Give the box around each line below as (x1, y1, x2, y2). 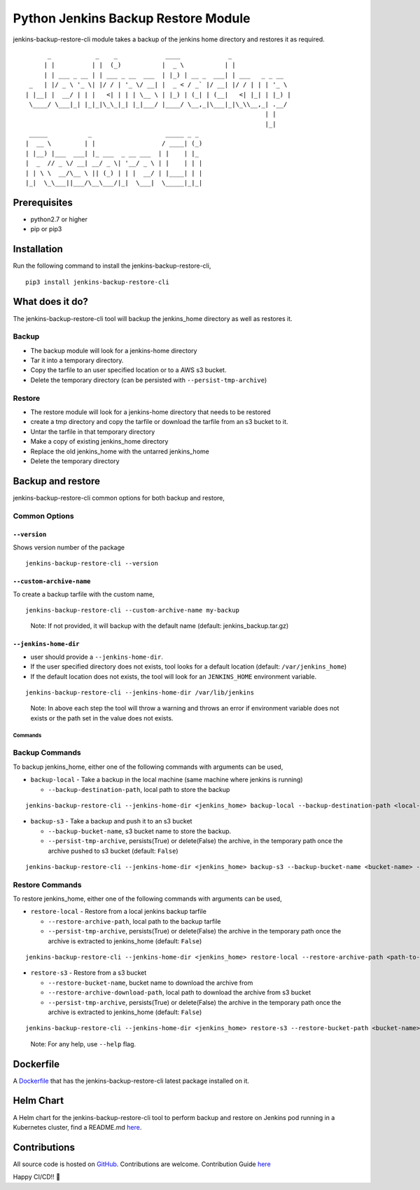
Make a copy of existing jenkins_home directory (30, 437, 169, 446)
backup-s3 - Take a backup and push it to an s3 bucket (30, 817, 192, 826)
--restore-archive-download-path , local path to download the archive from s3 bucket (48, 988, 311, 997)
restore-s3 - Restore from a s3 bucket (30, 969, 147, 977)
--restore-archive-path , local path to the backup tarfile (48, 917, 221, 925)
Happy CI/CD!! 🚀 (13, 1172, 61, 1181)
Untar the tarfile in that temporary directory (30, 428, 155, 436)
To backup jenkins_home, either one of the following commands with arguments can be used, (13, 762, 283, 771)
